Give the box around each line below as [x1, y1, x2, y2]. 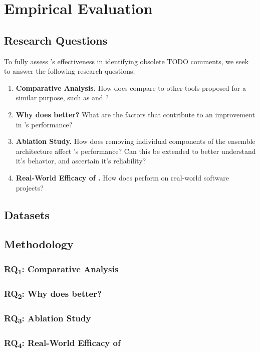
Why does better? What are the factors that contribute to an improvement [16, 109, 255, 119]
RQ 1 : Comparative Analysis [4, 262, 119, 276]
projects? [16, 182, 44, 193]
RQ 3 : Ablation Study [4, 312, 91, 326]
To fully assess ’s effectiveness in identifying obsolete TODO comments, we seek [4, 56, 249, 66]
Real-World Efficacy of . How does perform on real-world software [16, 172, 229, 183]
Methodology [4, 236, 74, 252]
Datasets [4, 207, 50, 222]
